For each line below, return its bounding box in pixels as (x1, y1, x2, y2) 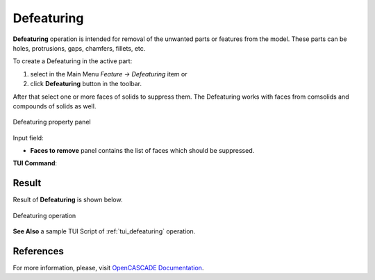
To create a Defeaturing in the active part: (12, 57, 133, 65)
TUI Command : (12, 159, 58, 167)
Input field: (12, 133, 44, 142)
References (12, 245, 64, 257)
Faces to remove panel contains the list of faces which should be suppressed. (30, 147, 255, 155)
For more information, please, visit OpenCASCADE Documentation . (12, 264, 204, 272)
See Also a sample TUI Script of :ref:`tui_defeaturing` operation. (12, 227, 196, 236)
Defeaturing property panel (12, 118, 91, 126)
